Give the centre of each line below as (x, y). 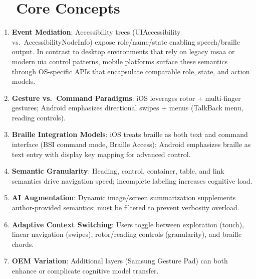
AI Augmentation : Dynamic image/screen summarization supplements (124, 197)
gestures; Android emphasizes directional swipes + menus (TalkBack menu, (127, 108)
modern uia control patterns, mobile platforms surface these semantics (120, 61)
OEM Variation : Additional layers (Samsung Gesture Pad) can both (120, 261)
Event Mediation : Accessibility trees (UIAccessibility (96, 32)
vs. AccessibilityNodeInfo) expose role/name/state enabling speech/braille (126, 41)
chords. (23, 244)
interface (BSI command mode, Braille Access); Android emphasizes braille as (131, 144)
